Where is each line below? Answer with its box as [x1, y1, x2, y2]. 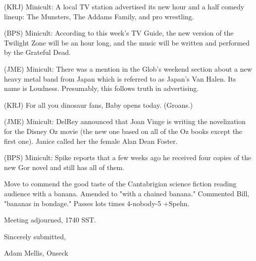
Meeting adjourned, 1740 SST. [4, 215, 96, 225]
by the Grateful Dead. [4, 47, 71, 57]
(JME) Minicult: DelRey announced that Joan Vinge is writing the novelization [4, 116, 246, 127]
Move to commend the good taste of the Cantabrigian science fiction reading [4, 178, 237, 189]
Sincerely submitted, [4, 231, 66, 241]
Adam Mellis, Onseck [4, 248, 68, 258]
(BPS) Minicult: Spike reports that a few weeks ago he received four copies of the [4, 152, 252, 163]
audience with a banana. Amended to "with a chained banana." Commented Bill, [4, 188, 250, 198]
